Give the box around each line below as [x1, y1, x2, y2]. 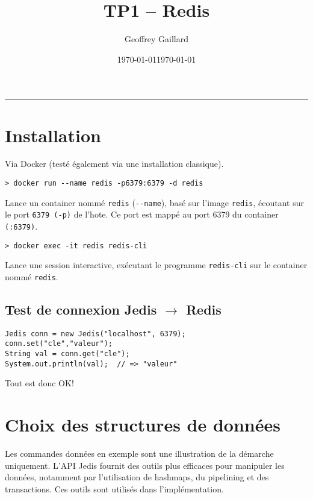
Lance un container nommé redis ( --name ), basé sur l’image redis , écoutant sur [5, 196, 304, 209]
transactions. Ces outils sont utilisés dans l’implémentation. [5, 482, 224, 495]
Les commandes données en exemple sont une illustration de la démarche [5, 447, 274, 460]
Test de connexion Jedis [5, 300, 157, 319]
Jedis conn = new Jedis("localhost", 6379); [5, 329, 186, 338]
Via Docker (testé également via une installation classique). [5, 157, 224, 170]
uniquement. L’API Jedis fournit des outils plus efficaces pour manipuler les [5, 459, 285, 471]
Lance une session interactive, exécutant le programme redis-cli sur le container [5, 259, 308, 271]
